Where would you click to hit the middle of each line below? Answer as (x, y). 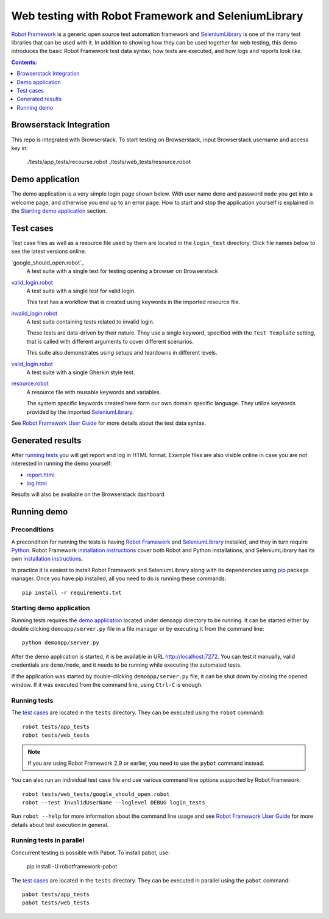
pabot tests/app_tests (56, 895)
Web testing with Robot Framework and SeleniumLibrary (157, 16)
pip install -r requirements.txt (72, 592)
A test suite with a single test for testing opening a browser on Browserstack (122, 271)
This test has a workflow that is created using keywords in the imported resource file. (133, 302)
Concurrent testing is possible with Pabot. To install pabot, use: (90, 853)
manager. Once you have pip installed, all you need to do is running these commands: (119, 578)
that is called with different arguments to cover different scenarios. (110, 341)
